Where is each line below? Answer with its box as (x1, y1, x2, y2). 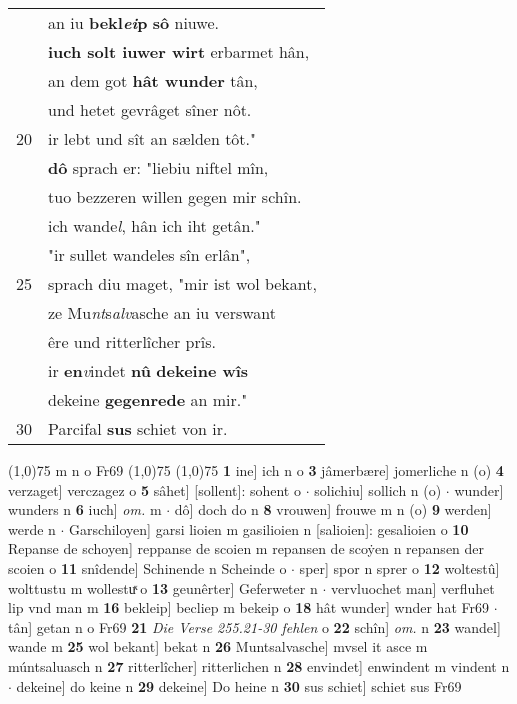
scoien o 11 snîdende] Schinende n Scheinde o (8, 557, 287, 578)
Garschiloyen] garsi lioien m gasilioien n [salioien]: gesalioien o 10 (69, 518, 469, 539)
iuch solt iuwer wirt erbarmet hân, (48, 40, 310, 63)
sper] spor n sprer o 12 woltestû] (299, 557, 500, 578)
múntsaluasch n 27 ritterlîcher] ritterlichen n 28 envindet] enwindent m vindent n (8, 655, 510, 676)
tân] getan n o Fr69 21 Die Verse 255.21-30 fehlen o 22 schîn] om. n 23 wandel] (8, 616, 501, 637)
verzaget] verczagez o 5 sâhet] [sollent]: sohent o (8, 479, 301, 500)
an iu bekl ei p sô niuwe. (48, 11, 219, 34)
